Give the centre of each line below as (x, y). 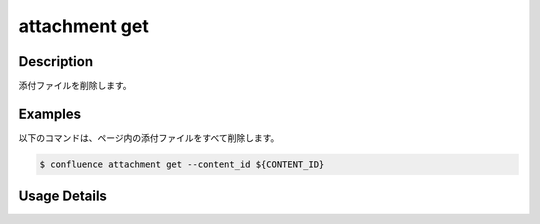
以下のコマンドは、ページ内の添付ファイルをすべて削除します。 (149, 137)
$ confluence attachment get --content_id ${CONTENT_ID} (182, 164)
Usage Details (62, 196)
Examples (50, 113)
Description (56, 61)
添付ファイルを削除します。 (75, 86)
